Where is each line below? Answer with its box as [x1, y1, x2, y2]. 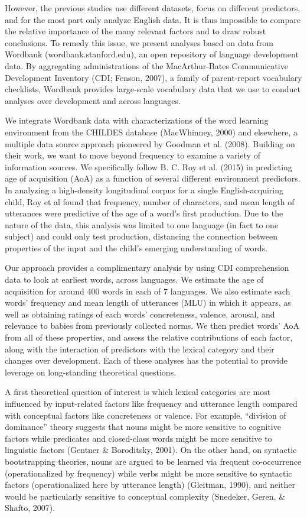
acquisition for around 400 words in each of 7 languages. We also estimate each [5, 284, 290, 297]
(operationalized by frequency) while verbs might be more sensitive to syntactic [5, 467, 292, 479]
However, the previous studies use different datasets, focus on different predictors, [5, 2, 301, 14]
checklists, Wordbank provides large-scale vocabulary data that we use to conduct [5, 83, 301, 95]
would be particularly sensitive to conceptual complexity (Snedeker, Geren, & [5, 490, 285, 502]
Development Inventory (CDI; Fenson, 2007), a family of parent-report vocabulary [5, 71, 302, 83]
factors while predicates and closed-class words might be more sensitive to [5, 432, 272, 444]
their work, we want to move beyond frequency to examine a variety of [5, 149, 260, 161]
